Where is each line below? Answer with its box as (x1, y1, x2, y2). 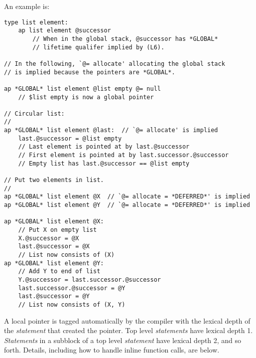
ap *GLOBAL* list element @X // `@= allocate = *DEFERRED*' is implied (4, 193, 250, 200)
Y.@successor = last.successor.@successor (18, 276, 161, 283)
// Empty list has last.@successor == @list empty (18, 160, 190, 167)
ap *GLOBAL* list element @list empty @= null (4, 85, 161, 92)
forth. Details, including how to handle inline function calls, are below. (4, 345, 220, 355)
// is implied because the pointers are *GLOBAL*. (4, 68, 175, 76)
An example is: (4, 1, 50, 11)
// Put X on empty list (18, 226, 97, 233)
